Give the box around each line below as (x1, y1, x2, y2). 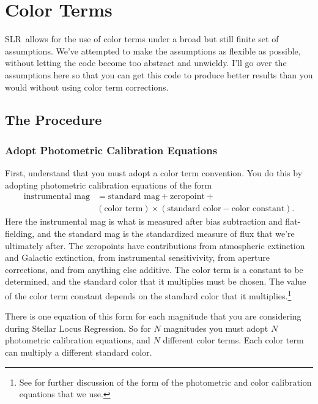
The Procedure (5, 110, 102, 129)
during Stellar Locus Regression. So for (5, 321, 151, 334)
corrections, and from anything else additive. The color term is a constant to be (5, 263, 303, 275)
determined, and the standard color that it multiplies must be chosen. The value (5, 275, 306, 288)
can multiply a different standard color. (5, 345, 152, 358)
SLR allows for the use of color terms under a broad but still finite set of (5, 32, 279, 45)
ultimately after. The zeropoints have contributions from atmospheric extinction (5, 239, 305, 252)
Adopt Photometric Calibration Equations (5, 142, 218, 157)
